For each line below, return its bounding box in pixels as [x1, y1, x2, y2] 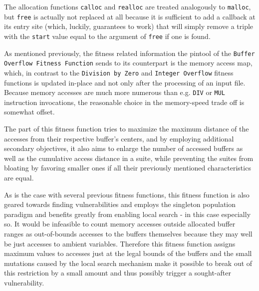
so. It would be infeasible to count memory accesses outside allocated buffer [4, 218, 236, 229]
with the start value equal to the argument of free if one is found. [4, 30, 211, 41]
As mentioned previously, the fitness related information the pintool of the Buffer [4, 47, 255, 58]
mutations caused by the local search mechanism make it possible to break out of [4, 257, 253, 268]
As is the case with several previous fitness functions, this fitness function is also [4, 189, 250, 199]
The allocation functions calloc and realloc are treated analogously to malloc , [4, 1, 251, 11]
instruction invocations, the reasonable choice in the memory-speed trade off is [4, 96, 245, 107]
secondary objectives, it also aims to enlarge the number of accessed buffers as [4, 143, 243, 153]
